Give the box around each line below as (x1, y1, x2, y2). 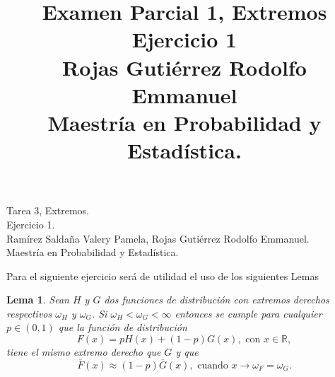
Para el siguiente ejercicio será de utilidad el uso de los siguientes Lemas (6, 268, 319, 283)
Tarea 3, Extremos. (6, 203, 90, 218)
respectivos (6, 306, 52, 320)
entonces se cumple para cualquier (175, 306, 322, 320)
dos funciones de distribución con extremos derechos (104, 292, 329, 307)
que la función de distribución (58, 320, 187, 335)
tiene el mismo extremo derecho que (6, 344, 161, 359)
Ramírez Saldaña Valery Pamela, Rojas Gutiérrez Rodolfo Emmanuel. (6, 231, 310, 245)
